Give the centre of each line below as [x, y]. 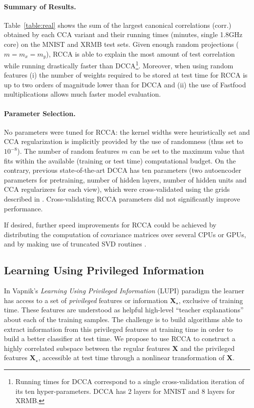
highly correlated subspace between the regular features [87, 348]
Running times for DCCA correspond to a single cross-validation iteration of [130, 381]
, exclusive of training [211, 300]
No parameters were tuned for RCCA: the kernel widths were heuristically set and [127, 132]
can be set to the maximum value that [187, 151]
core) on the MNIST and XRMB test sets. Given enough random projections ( [121, 44]
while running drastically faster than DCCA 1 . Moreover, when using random [119, 65]
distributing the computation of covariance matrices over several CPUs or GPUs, [125, 234]
